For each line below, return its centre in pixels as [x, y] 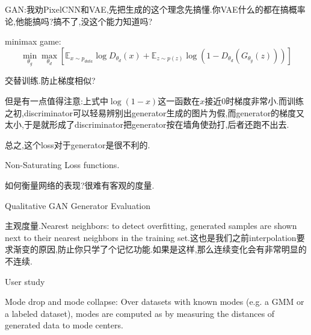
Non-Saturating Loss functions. [62, 165]
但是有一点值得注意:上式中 [57, 101]
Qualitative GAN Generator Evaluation [78, 205]
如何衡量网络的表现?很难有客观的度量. [80, 185]
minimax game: [33, 41]
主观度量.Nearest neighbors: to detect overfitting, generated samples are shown [151, 226]
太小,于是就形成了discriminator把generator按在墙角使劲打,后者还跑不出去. [147, 124]
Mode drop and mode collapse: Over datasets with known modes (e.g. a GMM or [155, 302]
